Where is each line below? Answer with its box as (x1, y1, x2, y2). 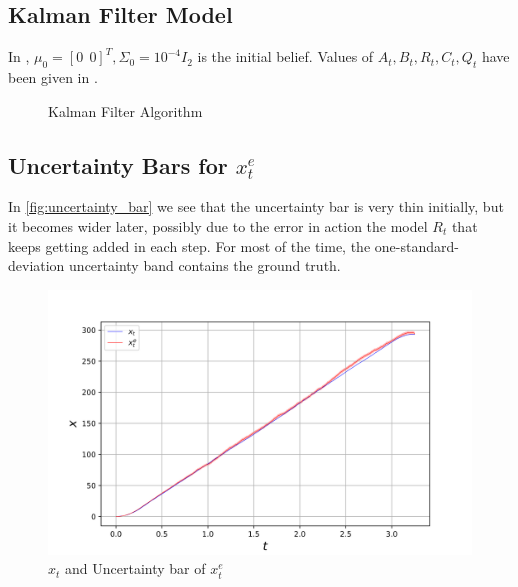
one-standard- (374, 235, 459, 256)
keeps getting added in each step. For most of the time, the (8, 235, 371, 256)
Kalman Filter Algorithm (48, 100, 203, 121)
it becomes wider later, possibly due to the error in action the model (8, 215, 428, 236)
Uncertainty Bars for (8, 149, 228, 180)
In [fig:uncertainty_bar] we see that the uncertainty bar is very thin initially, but (8, 196, 504, 217)
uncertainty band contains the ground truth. (69, 255, 341, 276)
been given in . (8, 67, 98, 87)
